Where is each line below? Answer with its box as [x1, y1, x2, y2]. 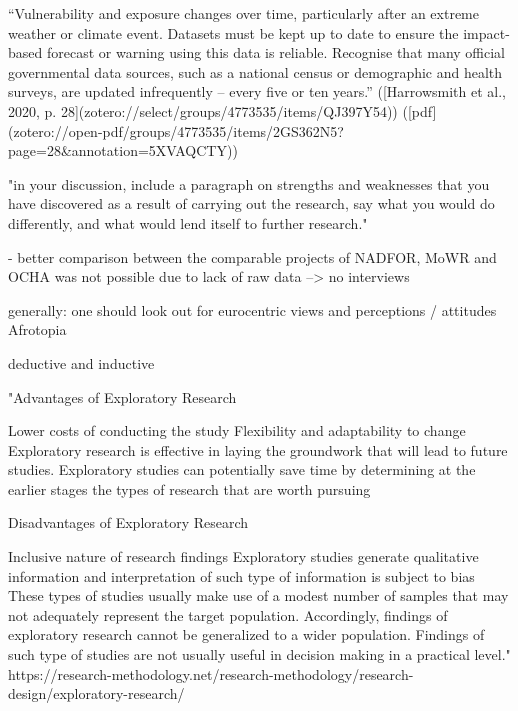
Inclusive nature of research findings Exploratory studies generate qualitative [8, 546, 479, 567]
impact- [463, 22, 510, 43]
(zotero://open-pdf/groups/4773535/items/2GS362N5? [8, 120, 344, 141]
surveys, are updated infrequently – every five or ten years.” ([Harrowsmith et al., [8, 81, 507, 102]
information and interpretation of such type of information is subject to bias [8, 565, 475, 586]
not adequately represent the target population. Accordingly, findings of [8, 604, 448, 625]
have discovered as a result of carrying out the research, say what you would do [8, 193, 495, 214]
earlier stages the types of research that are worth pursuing [8, 478, 371, 499]
